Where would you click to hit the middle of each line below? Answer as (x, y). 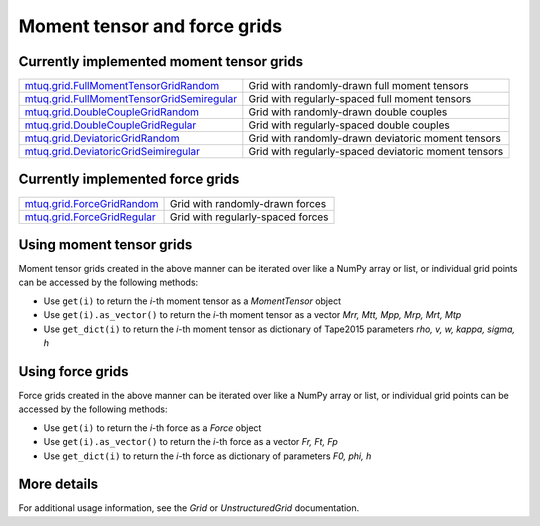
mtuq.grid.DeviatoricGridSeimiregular (112, 152)
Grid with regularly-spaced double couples (349, 125)
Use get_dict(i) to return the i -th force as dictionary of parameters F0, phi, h (207, 456)
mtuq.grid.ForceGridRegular (90, 217)
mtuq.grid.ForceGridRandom (91, 203)
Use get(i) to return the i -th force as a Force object (152, 427)
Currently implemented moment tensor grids (161, 61)
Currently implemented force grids (129, 179)
